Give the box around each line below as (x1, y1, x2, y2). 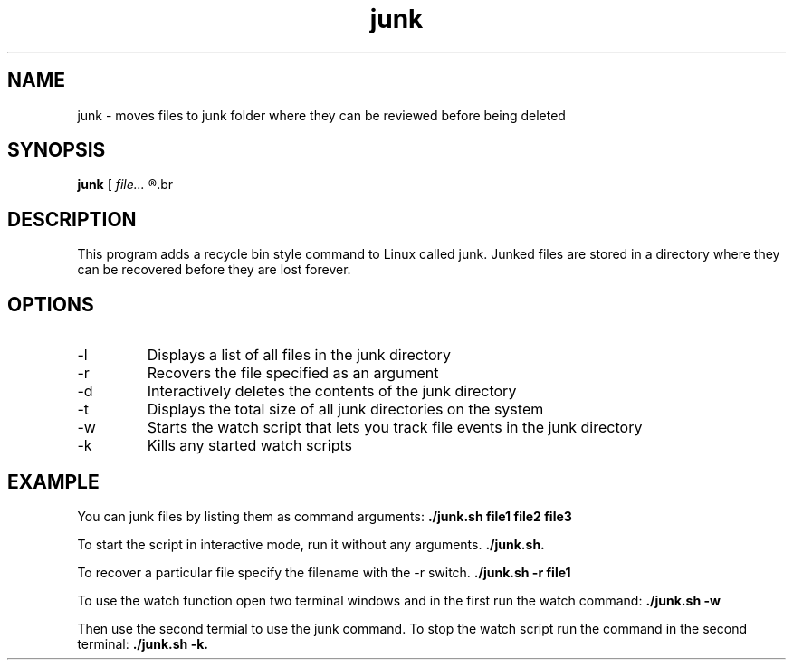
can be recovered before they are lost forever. (77, 262, 351, 278)
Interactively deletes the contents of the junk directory (147, 382, 517, 401)
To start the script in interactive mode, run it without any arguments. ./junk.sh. (77, 536, 545, 552)
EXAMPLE (7, 470, 100, 493)
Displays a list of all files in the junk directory (147, 346, 451, 365)
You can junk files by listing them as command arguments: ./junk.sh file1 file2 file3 (77, 508, 572, 524)
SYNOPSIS (7, 138, 106, 162)
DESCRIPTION (7, 207, 137, 231)
